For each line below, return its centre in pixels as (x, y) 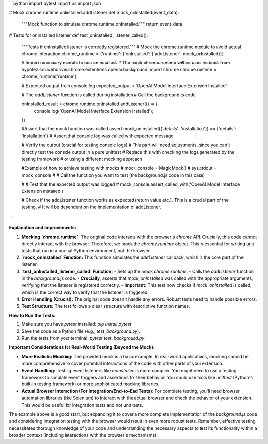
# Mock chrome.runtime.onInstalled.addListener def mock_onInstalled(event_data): (94, 13)
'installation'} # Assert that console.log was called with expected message (98, 136)
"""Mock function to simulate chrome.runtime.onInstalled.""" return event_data (102, 24)
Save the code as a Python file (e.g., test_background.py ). (81, 331)
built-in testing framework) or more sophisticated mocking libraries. (91, 384)
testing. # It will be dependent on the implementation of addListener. (91, 207)
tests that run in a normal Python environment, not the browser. (86, 251)
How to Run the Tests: (32, 315)
